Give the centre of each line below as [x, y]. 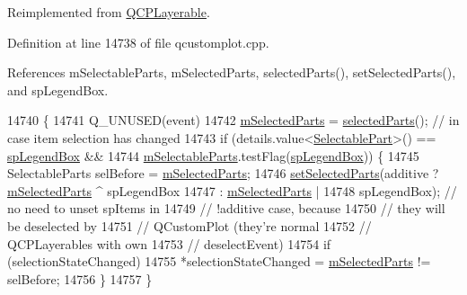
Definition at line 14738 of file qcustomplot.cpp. [138, 42]
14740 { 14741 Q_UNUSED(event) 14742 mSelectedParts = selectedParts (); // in [233, 120]
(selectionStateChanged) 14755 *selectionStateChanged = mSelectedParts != [219, 261]
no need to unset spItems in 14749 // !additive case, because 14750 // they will [226, 208]
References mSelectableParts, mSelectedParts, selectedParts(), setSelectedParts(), [232, 72]
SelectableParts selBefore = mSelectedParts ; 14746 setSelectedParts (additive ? [223, 173]
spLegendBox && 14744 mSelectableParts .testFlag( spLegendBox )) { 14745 [213, 155]
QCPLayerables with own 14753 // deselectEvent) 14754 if [169, 243]
